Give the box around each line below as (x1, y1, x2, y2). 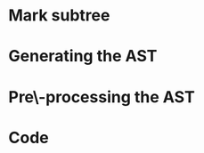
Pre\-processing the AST (8, 86, 195, 107)
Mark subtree (8, 5, 110, 26)
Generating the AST (8, 46, 158, 67)
